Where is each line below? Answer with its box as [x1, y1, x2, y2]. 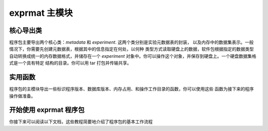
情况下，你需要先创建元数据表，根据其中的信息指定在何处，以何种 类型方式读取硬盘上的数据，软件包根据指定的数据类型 [9, 46, 254, 52]
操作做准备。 [9, 93, 36, 99]
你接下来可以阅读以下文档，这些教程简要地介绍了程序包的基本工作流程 [9, 119, 153, 125]
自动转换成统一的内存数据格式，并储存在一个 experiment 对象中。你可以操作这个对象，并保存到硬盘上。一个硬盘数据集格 [9, 53, 257, 59]
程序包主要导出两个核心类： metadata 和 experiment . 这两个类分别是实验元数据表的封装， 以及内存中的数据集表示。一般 [9, 40, 254, 45]
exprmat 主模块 [9, 7, 73, 18]
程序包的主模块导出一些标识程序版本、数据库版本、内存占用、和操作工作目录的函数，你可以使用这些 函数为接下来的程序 [9, 86, 254, 92]
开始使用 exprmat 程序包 [9, 106, 85, 114]
